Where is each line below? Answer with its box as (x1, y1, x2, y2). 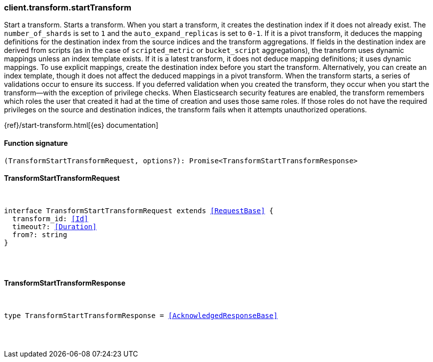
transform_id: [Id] (12, 214, 88, 223)
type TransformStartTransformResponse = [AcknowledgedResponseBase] (4, 312, 278, 320)
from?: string (12, 230, 67, 239)
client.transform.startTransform (4, 2, 131, 12)
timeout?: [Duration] (12, 222, 97, 231)
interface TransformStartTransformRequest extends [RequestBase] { (4, 206, 274, 215)
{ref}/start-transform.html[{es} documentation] (4, 121, 158, 130)
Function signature (4, 138, 68, 147)
